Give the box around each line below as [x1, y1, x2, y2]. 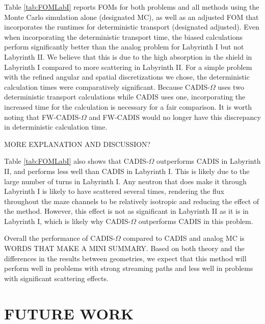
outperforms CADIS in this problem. [138, 215, 253, 226]
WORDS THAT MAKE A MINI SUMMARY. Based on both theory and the [4, 243, 245, 254]
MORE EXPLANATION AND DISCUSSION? [4, 138, 151, 149]
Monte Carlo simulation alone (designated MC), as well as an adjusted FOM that [4, 11, 259, 22]
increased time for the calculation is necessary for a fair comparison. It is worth [4, 101, 252, 112]
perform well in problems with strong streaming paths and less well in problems [4, 263, 253, 273]
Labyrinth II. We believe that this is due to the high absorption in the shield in [4, 51, 252, 62]
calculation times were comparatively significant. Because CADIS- [4, 81, 210, 92]
